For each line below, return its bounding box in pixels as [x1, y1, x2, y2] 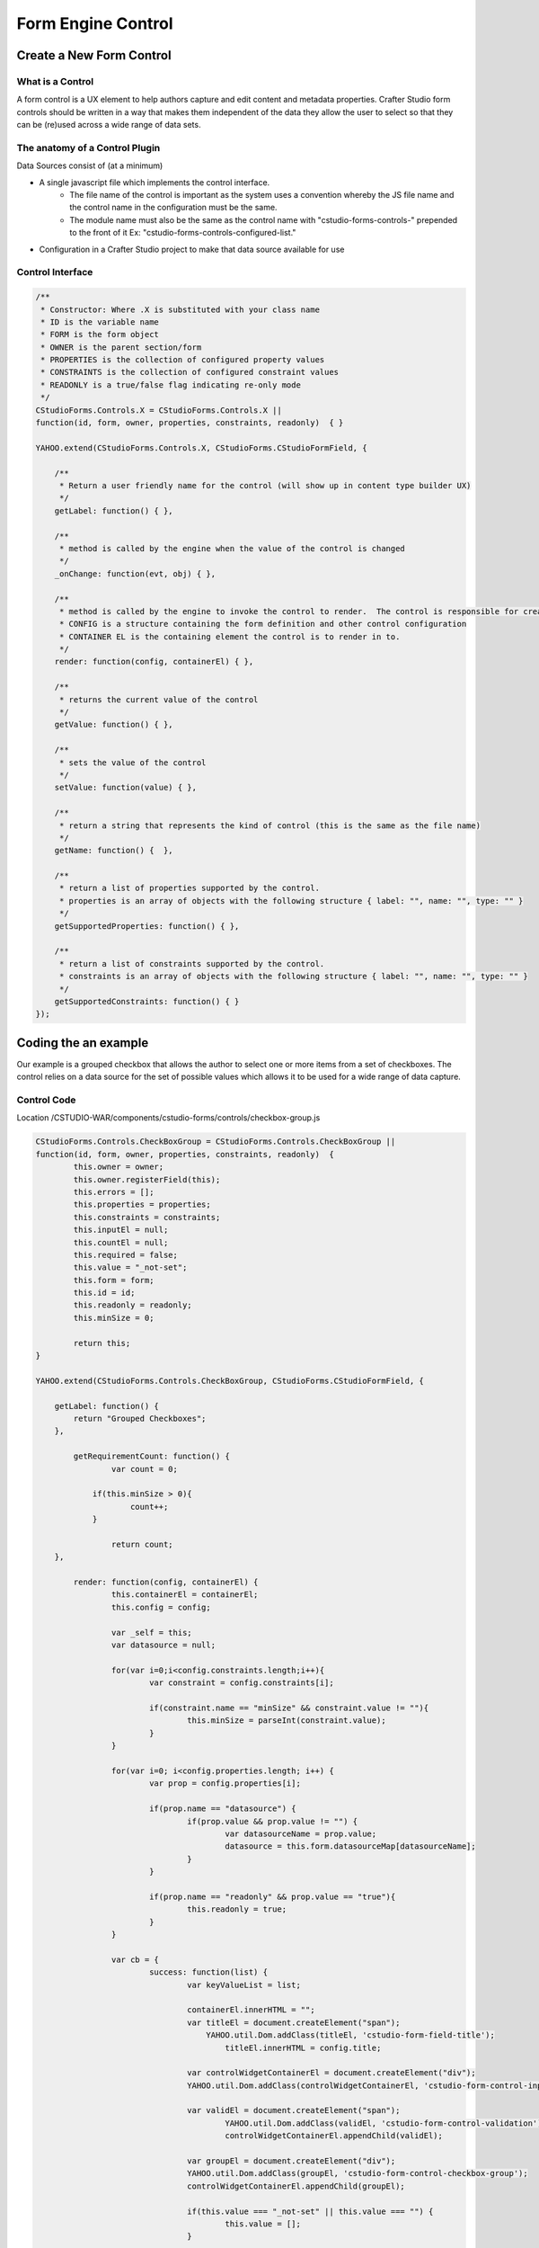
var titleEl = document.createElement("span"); [187, 2017, 401, 2028]
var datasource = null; [110, 1640, 216, 1650]
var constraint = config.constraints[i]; [148, 1678, 334, 1688]
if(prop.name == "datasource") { [148, 1804, 296, 1814]
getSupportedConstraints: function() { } [54, 996, 240, 1006]
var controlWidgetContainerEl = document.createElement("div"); [187, 2068, 476, 2078]
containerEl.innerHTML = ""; [187, 2005, 315, 2015]
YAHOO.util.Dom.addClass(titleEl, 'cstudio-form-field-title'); [206, 2030, 496, 2040]
